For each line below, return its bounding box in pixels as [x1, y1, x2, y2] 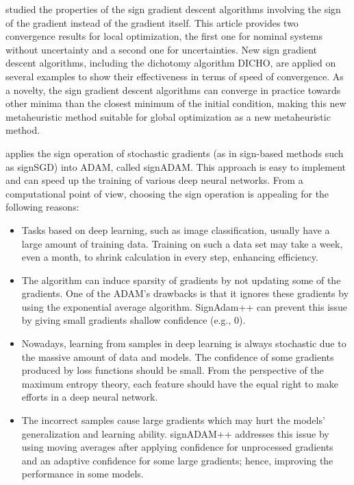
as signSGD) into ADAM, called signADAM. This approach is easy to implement [5, 159, 346, 174]
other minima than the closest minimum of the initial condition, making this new [5, 96, 346, 110]
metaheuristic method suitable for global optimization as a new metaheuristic [5, 109, 331, 123]
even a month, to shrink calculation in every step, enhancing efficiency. [21, 250, 318, 264]
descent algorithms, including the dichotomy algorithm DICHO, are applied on [5, 56, 336, 70]
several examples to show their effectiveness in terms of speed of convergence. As [5, 69, 344, 83]
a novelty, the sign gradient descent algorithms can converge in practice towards [5, 82, 341, 97]
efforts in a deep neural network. [21, 390, 158, 404]
